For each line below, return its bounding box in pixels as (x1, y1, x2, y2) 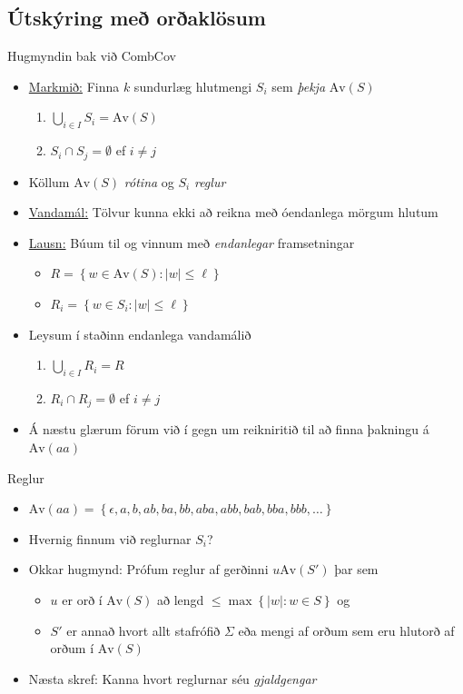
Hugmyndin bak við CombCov (7, 46, 176, 65)
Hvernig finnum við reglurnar (28, 529, 192, 548)
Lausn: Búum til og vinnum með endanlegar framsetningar (28, 233, 355, 252)
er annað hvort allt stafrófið (66, 620, 221, 639)
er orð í (62, 590, 103, 610)
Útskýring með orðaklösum (7, 4, 266, 32)
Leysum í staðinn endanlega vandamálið (28, 324, 251, 343)
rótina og (123, 172, 174, 191)
